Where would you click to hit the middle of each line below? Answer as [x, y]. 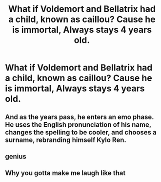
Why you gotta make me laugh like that [65, 173]
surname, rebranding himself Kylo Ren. [66, 140]
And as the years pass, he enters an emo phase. [80, 117]
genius [16, 156]
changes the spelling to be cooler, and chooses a [81, 132]
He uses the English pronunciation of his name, [78, 125]
